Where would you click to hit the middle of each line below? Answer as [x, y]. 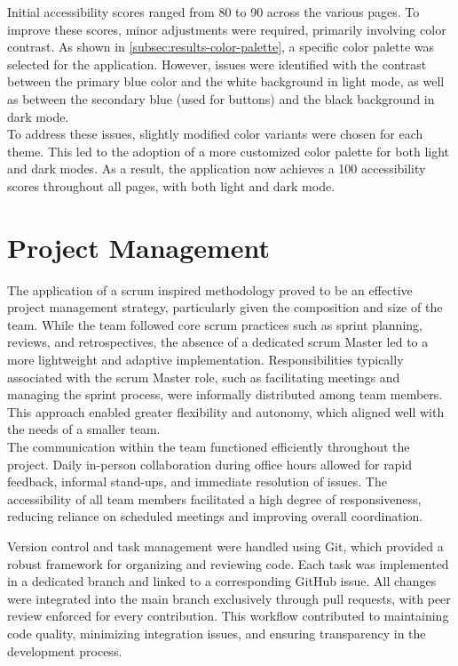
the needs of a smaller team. [84, 429]
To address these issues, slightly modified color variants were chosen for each [215, 134]
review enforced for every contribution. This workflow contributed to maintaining [228, 616]
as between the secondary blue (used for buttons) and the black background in [221, 98]
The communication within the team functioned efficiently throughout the [209, 446]
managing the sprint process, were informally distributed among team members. [225, 394]
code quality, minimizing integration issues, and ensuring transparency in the [217, 633]
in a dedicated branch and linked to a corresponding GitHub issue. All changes [222, 581]
